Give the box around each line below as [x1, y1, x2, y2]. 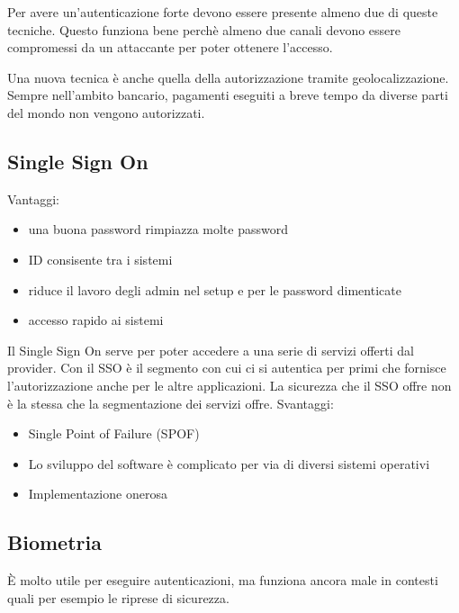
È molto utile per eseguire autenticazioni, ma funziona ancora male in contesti [7, 571, 438, 590]
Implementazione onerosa [28, 484, 167, 503]
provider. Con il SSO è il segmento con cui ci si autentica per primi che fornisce [7, 358, 446, 377]
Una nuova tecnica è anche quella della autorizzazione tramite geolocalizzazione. [7, 68, 449, 86]
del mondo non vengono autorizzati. [7, 103, 205, 122]
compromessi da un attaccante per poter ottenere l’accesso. [7, 38, 333, 57]
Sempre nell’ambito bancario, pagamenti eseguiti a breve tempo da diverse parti [7, 86, 448, 104]
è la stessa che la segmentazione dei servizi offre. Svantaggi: [7, 393, 334, 412]
